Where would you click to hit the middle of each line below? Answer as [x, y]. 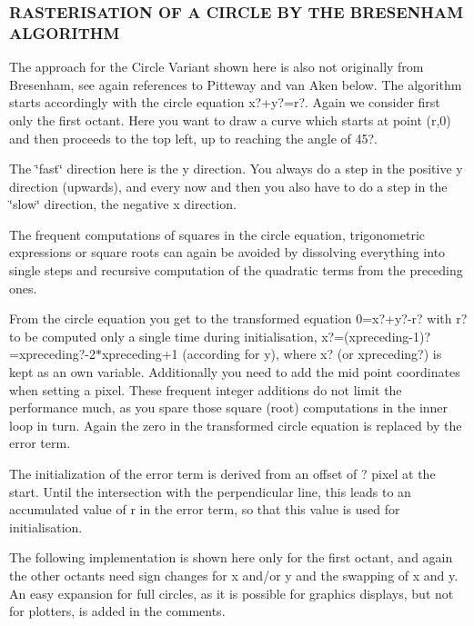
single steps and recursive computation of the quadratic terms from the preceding [236, 270]
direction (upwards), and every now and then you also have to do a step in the [228, 186]
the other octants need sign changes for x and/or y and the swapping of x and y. [234, 575]
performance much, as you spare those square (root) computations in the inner [229, 407]
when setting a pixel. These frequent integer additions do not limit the [206, 389]
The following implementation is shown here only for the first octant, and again [231, 557]
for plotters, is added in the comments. [117, 611]
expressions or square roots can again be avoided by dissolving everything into [227, 252]
